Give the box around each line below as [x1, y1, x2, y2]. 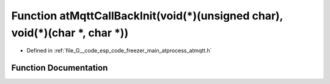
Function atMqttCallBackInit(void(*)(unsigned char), [11, 9, 284, 22]
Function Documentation [11, 63, 108, 73]
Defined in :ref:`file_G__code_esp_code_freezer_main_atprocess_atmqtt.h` [26, 47, 212, 54]
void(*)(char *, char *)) [11, 26, 128, 39]
